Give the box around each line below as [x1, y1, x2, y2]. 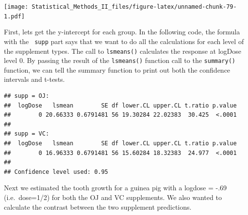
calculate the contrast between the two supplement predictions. [4, 201, 192, 212]
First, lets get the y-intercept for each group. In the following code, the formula [4, 27, 240, 37]
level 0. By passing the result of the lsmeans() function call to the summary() [4, 55, 235, 65]
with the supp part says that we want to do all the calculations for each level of [4, 36, 244, 46]
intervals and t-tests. [4, 74, 65, 84]
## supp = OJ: [4, 92, 50, 100]
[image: [4, 3, 29, 10]
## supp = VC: [4, 130, 50, 138]
